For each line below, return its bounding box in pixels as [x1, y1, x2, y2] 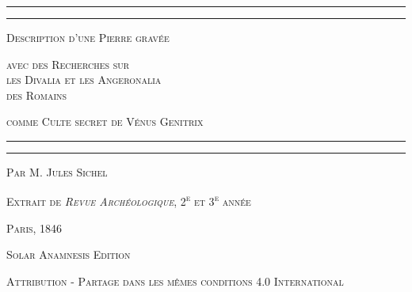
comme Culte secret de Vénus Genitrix [6, 113, 204, 130]
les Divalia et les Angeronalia [6, 71, 162, 88]
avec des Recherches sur [6, 55, 130, 72]
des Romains [6, 86, 67, 103]
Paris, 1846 [6, 219, 63, 236]
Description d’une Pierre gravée [6, 29, 170, 45]
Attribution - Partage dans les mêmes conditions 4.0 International [6, 273, 344, 289]
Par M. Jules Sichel [6, 163, 108, 180]
